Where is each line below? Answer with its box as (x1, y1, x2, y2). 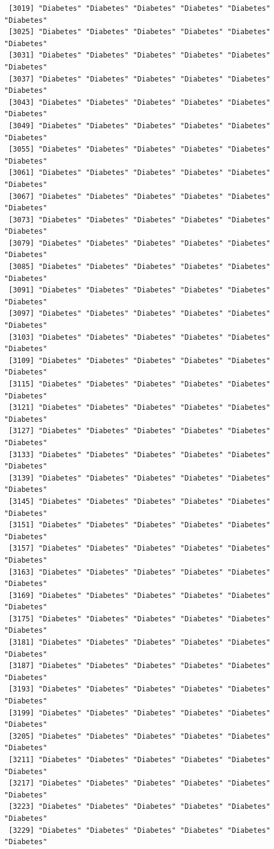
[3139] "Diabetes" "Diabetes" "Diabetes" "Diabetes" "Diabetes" (8, 473, 270, 482)
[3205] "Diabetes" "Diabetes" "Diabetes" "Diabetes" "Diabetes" (8, 732, 270, 741)
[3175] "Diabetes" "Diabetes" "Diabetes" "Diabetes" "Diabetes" (8, 614, 270, 623)
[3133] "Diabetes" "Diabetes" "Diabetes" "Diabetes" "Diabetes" (8, 450, 270, 459)
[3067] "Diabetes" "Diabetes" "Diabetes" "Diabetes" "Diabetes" (8, 192, 270, 201)
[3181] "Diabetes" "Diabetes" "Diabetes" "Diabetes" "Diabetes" (8, 638, 270, 647)
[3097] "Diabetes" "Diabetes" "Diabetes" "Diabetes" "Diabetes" (8, 309, 270, 318)
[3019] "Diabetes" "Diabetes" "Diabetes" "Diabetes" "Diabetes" (8, 4, 270, 13)
